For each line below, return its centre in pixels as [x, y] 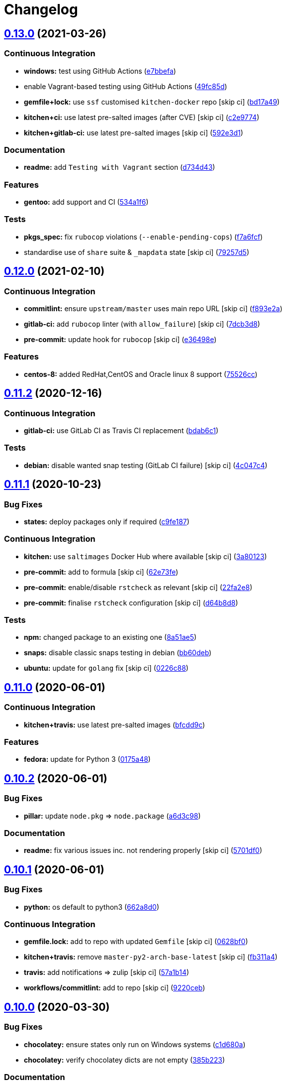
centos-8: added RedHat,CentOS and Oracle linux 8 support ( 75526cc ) [141, 374]
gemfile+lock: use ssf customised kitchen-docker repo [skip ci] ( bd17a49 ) [152, 102]
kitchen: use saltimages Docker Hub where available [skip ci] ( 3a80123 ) [145, 556]
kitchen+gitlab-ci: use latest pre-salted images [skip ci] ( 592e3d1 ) [134, 132]
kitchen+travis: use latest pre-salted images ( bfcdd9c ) [115, 724]
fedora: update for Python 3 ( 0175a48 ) [87, 759]
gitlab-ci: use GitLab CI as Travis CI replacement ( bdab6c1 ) [121, 430]
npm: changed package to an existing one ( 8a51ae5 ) [110, 637]
